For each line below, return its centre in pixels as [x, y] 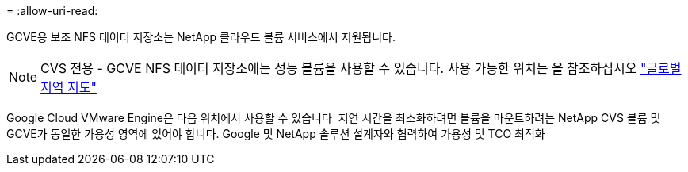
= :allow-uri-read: [52, 11]
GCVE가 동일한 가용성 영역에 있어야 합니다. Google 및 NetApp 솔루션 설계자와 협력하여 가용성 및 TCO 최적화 [276, 134]
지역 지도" [69, 87]
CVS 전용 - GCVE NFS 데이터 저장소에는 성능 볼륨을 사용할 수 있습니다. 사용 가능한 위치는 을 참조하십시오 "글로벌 [361, 68]
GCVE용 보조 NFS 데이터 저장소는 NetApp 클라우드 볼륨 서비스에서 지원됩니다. [201, 37]
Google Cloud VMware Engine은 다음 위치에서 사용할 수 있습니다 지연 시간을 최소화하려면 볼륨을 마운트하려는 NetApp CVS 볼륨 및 [334, 118]
